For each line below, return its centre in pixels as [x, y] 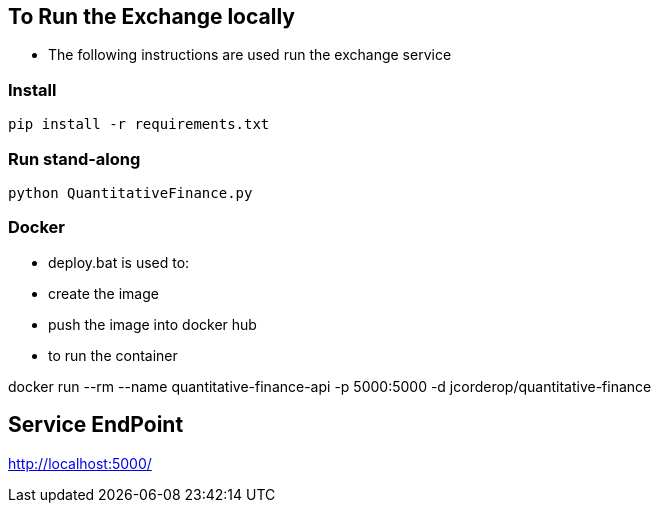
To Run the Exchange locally [151, 16]
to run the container [113, 355]
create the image [103, 293]
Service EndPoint [96, 425]
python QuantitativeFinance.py [130, 192]
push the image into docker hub [152, 324]
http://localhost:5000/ [80, 463]
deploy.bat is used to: [119, 262]
